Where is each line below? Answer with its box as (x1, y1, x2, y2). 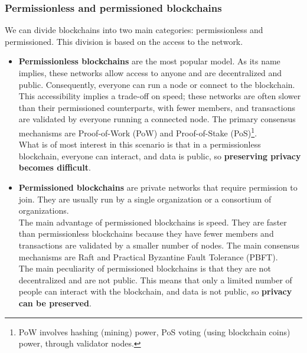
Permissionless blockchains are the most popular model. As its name (18, 55, 280, 67)
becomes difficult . (18, 161, 91, 174)
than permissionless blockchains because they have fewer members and (18, 227, 274, 240)
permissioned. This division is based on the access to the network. (5, 35, 243, 47)
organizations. (18, 204, 69, 217)
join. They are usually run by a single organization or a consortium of (18, 192, 272, 205)
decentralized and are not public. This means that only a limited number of (18, 273, 292, 286)
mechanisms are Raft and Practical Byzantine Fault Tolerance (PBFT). (18, 250, 278, 263)
